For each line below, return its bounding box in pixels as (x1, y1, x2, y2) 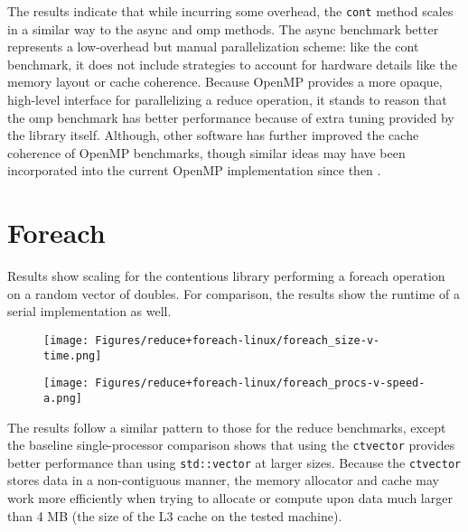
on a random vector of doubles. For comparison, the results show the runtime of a (7, 284, 460, 303)
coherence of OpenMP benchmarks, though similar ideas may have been (7, 143, 406, 162)
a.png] (43, 391, 82, 405)
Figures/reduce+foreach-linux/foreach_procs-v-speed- (95, 377, 426, 390)
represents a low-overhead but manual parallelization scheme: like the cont (7, 37, 419, 56)
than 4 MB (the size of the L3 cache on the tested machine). (7, 506, 342, 525)
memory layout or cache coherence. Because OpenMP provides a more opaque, (7, 72, 443, 91)
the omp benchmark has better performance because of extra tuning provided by (7, 107, 454, 126)
